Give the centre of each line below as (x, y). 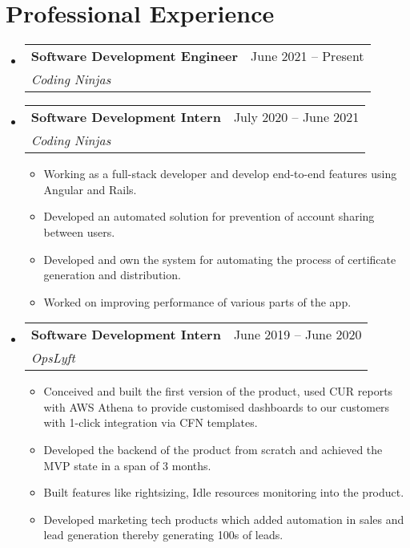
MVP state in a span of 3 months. (127, 465)
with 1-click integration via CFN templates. (151, 422)
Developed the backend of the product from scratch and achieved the (213, 450)
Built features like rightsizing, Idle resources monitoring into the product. (224, 492)
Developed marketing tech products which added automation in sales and (224, 519)
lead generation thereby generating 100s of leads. (163, 535)
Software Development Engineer (135, 56)
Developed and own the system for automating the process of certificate (220, 259)
